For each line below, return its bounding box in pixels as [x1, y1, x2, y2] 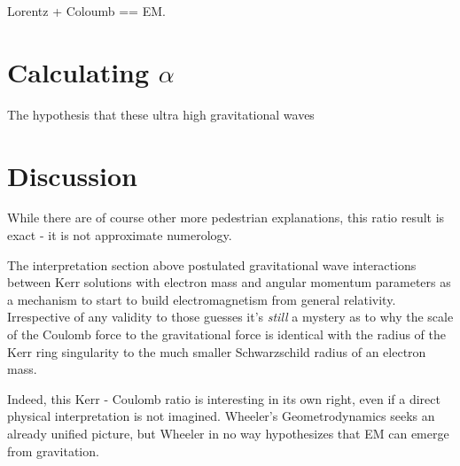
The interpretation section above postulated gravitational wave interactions [7, 255, 417, 274]
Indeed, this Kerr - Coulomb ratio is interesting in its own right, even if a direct [7, 389, 441, 408]
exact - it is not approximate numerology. [7, 226, 232, 245]
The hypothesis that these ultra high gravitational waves [7, 105, 315, 123]
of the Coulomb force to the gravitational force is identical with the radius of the [7, 325, 446, 343]
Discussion [7, 157, 137, 193]
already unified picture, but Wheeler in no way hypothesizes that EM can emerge [7, 423, 449, 442]
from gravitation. [7, 441, 99, 460]
